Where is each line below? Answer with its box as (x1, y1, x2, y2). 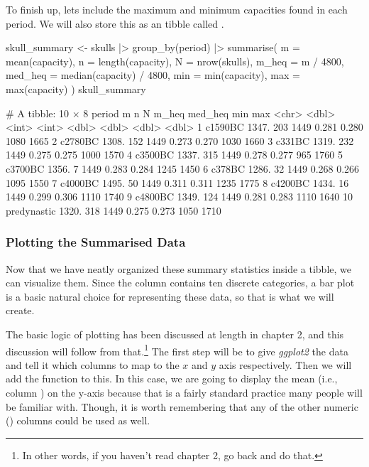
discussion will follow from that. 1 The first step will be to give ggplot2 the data (6, 341, 348, 358)
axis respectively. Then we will (219, 357, 352, 372)
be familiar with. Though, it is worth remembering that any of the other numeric (6, 399, 358, 414)
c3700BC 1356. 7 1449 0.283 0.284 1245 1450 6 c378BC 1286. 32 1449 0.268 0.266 (6, 161, 360, 176)
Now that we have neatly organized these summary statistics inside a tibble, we (6, 261, 351, 276)
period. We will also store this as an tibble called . (6, 16, 224, 31)
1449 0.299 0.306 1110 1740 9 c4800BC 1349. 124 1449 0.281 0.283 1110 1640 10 (6, 189, 353, 204)
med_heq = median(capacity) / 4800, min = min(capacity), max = (6, 68, 300, 82)
